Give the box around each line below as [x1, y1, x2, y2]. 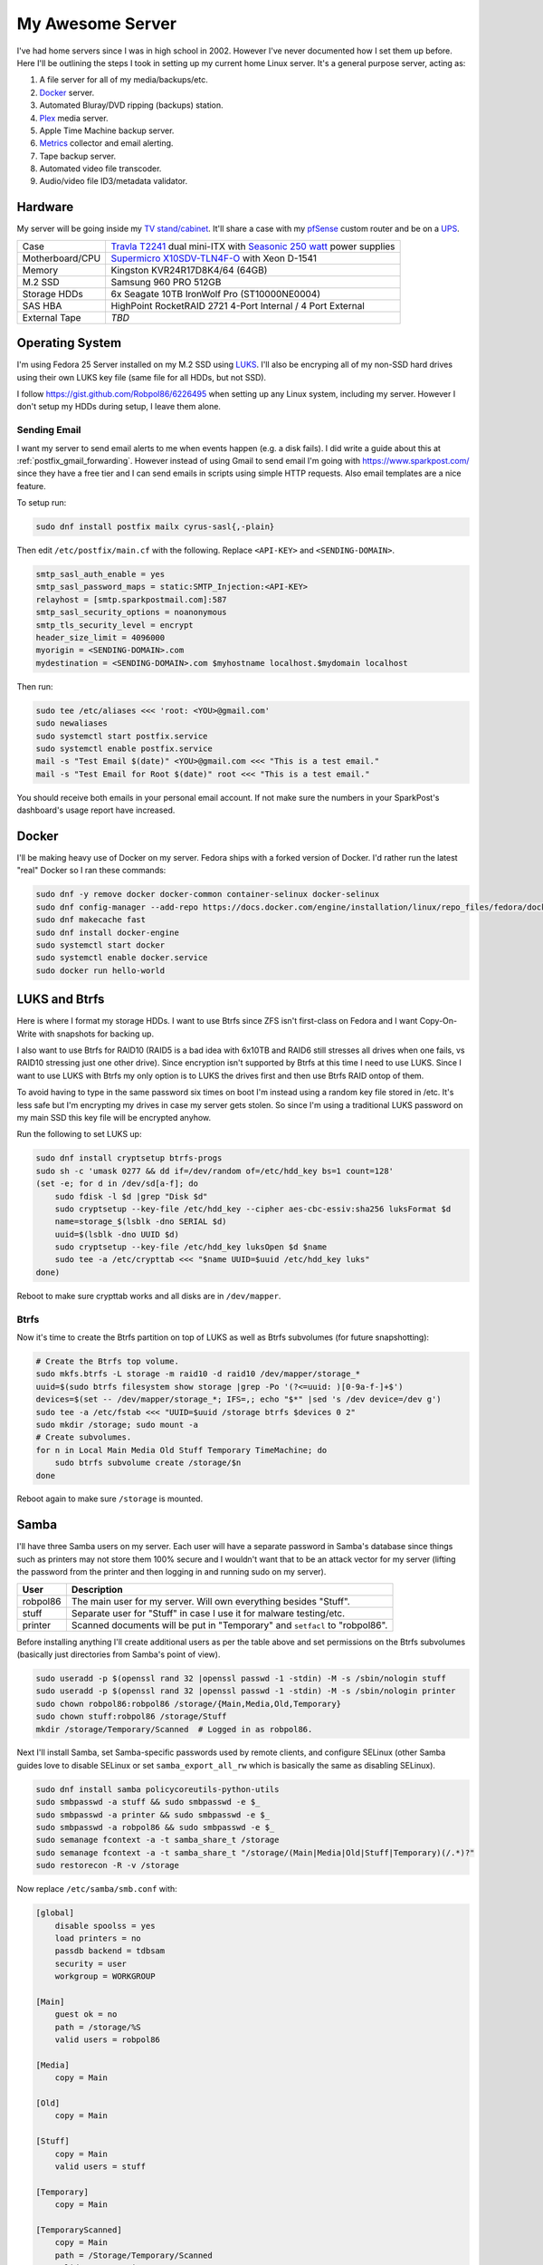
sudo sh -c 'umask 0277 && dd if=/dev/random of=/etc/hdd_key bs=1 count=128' [35, 1165, 394, 1176]
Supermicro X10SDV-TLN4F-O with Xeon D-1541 [110, 252, 317, 265]
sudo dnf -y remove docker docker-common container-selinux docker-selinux [35, 889, 380, 900]
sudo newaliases [35, 718, 109, 728]
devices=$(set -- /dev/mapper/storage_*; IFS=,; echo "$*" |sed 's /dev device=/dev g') [35, 1394, 443, 1404]
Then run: [16, 680, 53, 692]
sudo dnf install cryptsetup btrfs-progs [35, 1153, 223, 1163]
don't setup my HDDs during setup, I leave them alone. [16, 401, 222, 412]
